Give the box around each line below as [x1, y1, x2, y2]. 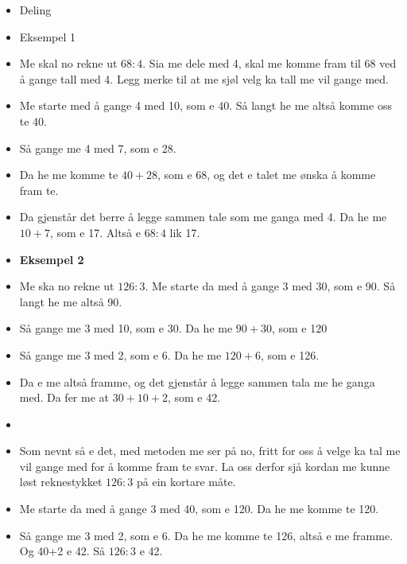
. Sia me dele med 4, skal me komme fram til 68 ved [142, 55, 397, 72]
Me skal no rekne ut [19, 55, 118, 72]
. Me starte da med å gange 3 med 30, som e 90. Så [145, 278, 396, 294]
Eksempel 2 [19, 251, 84, 267]
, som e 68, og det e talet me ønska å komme [157, 166, 376, 183]
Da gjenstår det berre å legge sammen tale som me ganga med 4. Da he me [19, 208, 387, 225]
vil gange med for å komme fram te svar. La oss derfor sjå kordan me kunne [19, 457, 390, 474]
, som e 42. [167, 389, 221, 406]
